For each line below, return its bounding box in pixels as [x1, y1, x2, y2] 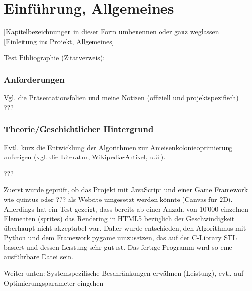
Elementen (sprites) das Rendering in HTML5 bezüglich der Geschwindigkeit [4, 213, 235, 224]
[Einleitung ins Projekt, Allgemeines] [4, 36, 114, 46]
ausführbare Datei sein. [4, 251, 74, 262]
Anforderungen [4, 73, 65, 85]
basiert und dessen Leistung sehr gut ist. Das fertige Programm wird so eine [4, 242, 232, 252]
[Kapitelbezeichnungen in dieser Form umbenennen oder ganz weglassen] [4, 26, 221, 37]
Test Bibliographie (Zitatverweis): [4, 52, 105, 63]
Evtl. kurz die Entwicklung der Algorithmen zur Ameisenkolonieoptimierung [4, 142, 233, 152]
